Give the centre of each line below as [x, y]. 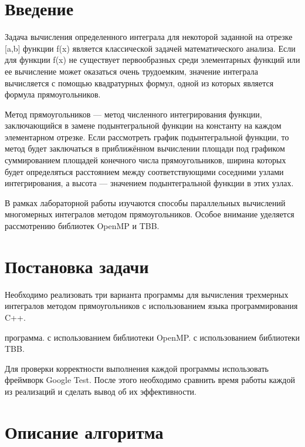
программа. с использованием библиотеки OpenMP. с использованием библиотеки [152, 337]
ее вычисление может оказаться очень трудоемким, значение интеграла [132, 71]
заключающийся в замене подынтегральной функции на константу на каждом [143, 125]
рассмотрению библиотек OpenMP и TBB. [82, 226]
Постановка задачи [77, 266]
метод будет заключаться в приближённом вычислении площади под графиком [145, 148]
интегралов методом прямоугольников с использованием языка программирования [151, 306]
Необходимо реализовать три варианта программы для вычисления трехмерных [147, 294]
